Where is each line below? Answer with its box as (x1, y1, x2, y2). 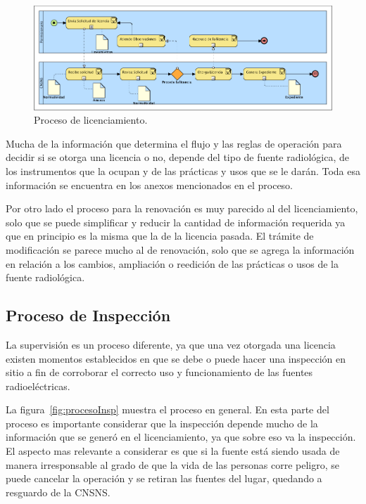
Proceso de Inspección (6, 304, 171, 326)
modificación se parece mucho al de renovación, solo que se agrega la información (6, 242, 355, 257)
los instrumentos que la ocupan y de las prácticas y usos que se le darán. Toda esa (6, 163, 360, 178)
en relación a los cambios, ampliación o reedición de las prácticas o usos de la (6, 256, 339, 271)
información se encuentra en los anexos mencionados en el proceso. (6, 177, 294, 192)
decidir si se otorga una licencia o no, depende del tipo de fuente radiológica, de (6, 150, 349, 164)
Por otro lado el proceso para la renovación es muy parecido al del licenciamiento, (6, 201, 358, 216)
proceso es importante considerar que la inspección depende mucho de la (6, 415, 318, 430)
